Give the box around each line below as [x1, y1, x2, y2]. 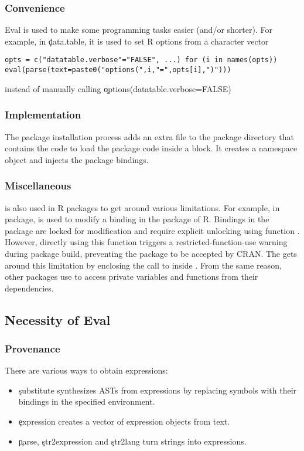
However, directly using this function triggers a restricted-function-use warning [5, 236, 288, 248]
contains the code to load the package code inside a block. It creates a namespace [5, 142, 298, 154]
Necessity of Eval [5, 310, 111, 328]
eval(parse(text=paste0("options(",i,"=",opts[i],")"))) [5, 66, 231, 74]
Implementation [5, 107, 81, 122]
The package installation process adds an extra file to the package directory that [5, 130, 294, 143]
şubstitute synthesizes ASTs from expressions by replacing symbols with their [18, 384, 297, 396]
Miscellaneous [5, 178, 71, 193]
